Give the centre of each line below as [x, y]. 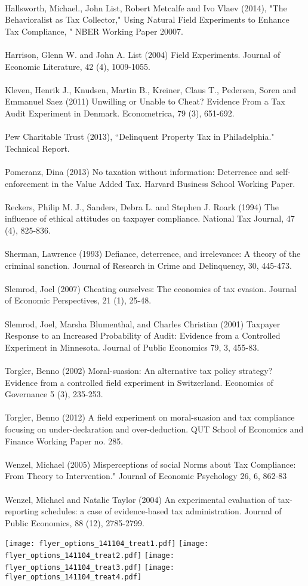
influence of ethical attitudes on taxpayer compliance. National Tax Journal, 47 [150, 218]
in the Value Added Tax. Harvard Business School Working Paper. [173, 183]
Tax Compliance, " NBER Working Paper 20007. [94, 31]
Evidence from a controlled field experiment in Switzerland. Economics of [139, 382]
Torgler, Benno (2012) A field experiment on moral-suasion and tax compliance [150, 417]
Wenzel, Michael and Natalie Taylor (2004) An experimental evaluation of [140, 499]
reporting [22, 511]
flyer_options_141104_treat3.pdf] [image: [90, 567]
